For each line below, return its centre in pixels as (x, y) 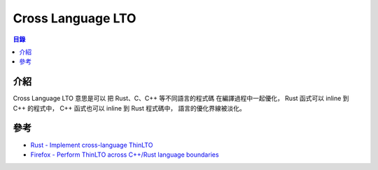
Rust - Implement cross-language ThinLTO (92, 145)
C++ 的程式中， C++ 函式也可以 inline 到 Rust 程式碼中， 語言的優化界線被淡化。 (129, 108)
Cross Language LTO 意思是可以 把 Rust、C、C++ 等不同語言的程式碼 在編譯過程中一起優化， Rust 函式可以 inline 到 (181, 99)
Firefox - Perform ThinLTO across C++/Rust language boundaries (125, 155)
